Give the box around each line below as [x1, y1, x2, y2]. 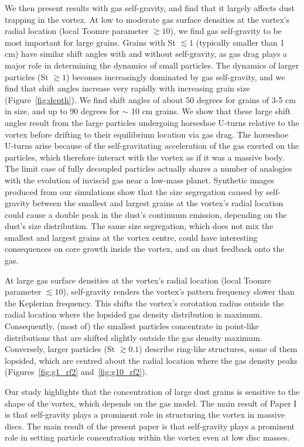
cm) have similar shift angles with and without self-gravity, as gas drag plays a [5, 47, 288, 60]
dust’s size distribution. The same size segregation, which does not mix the [5, 220, 274, 232]
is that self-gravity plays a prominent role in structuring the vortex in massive [5, 408, 285, 421]
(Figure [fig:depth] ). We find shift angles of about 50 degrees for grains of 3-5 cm [5, 93, 296, 105]
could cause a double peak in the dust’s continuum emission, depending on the [5, 208, 287, 220]
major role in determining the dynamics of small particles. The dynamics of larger [5, 59, 299, 71]
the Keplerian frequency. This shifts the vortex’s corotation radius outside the [5, 296, 284, 309]
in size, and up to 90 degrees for [5, 105, 119, 117]
